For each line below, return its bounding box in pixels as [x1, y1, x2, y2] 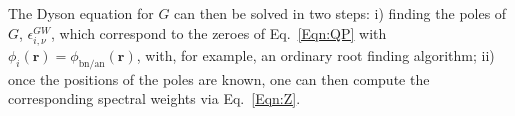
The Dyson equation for [8, 3, 154, 23]
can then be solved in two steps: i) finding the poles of [174, 3, 507, 23]
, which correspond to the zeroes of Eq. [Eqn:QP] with [51, 22, 387, 43]
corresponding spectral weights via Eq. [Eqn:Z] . [8, 88, 301, 109]
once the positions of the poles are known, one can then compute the [8, 68, 430, 89]
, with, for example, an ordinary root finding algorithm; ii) [136, 44, 495, 65]
